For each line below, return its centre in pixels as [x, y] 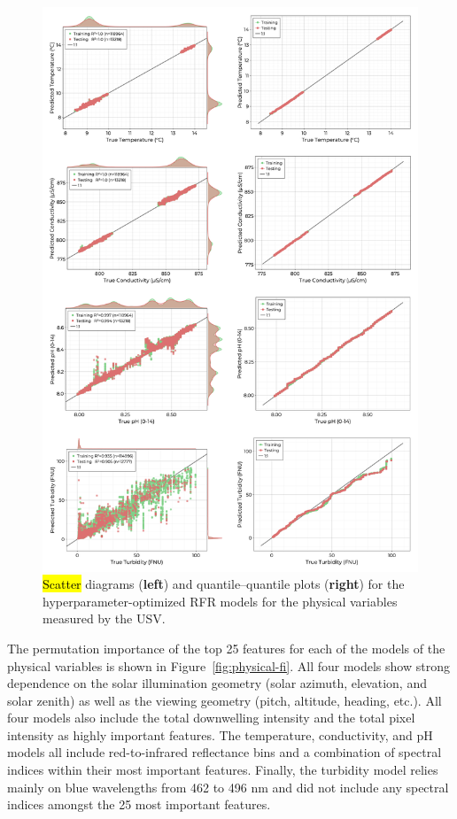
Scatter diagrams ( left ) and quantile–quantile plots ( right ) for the [224, 584]
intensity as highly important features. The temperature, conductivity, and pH [220, 734]
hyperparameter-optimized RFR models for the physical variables [220, 601]
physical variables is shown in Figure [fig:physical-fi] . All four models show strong [228, 665]
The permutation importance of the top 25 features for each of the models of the [226, 648]
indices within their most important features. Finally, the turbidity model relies [223, 770]
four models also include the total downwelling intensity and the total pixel [211, 718]
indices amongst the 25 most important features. [139, 804]
